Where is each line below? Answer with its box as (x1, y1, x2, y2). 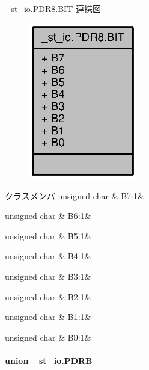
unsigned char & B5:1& (5, 229, 91, 242)
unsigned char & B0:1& (5, 330, 91, 343)
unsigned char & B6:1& (5, 209, 91, 222)
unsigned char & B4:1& (5, 250, 91, 262)
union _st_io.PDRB (5, 354, 93, 366)
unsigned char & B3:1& (5, 270, 91, 283)
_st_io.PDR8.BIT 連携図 (5, 2, 101, 14)
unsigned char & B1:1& (5, 310, 91, 323)
